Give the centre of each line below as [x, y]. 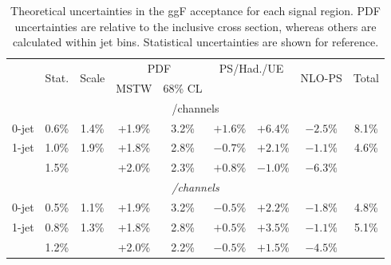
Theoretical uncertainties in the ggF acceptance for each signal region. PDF [195, 10]
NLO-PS [321, 78]
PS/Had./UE [251, 68]
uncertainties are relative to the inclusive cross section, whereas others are [195, 26]
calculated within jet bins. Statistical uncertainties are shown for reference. [195, 42]
